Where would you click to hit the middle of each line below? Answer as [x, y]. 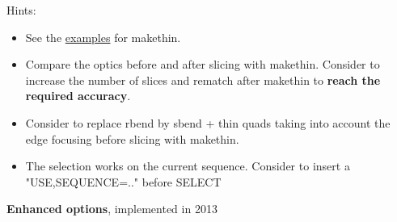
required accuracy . [78, 96]
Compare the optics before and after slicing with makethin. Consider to [203, 64]
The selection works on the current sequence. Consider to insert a [188, 166]
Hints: [21, 10]
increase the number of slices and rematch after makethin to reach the [203, 80]
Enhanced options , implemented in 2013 [112, 209]
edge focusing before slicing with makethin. [132, 138]
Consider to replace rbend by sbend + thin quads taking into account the [208, 122]
